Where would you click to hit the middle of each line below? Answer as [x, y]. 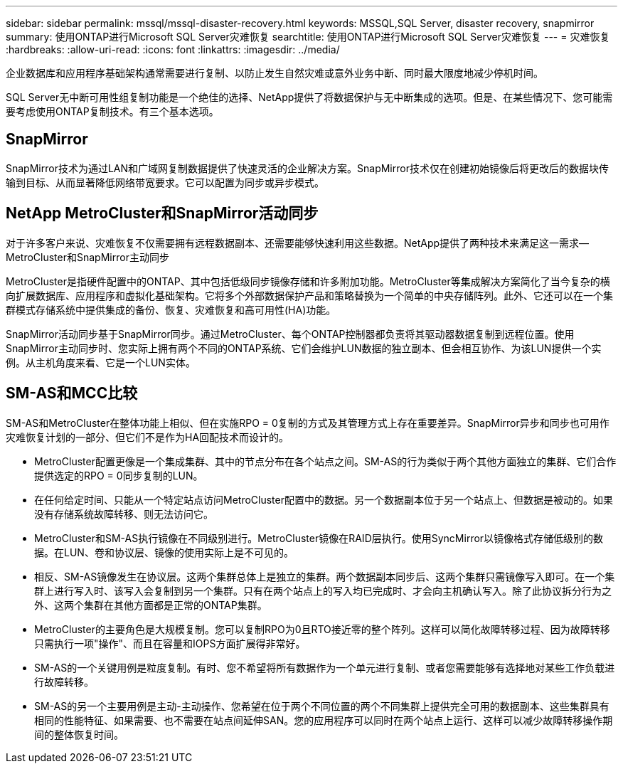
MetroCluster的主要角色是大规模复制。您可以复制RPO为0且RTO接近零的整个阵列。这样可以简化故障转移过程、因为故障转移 [322, 629]
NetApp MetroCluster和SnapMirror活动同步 [162, 213]
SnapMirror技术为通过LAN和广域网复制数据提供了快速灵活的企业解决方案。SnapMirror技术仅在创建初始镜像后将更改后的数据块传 [307, 168]
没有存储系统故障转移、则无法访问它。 [124, 514]
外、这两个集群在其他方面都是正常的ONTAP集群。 [151, 605]
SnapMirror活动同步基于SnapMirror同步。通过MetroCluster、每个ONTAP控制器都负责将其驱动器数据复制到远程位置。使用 [290, 334]
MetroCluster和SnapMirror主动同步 [87, 257]
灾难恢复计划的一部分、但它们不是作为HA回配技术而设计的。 [148, 437]
